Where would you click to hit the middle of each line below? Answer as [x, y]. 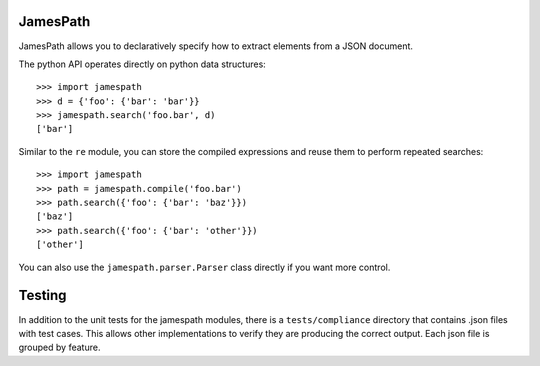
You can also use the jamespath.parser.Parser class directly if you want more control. [204, 267]
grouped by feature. [59, 347]
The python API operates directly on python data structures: [142, 64]
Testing [42, 295]
